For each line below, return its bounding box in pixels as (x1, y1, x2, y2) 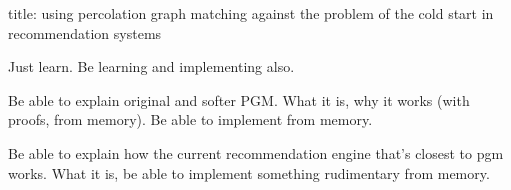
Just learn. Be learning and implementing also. (8, 56, 295, 77)
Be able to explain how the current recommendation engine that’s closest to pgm (8, 142, 504, 163)
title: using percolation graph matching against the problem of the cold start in (8, 3, 494, 23)
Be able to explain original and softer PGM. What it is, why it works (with (8, 89, 470, 110)
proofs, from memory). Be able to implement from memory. (8, 109, 373, 130)
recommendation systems (8, 22, 162, 43)
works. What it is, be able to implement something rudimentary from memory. (8, 162, 490, 183)
